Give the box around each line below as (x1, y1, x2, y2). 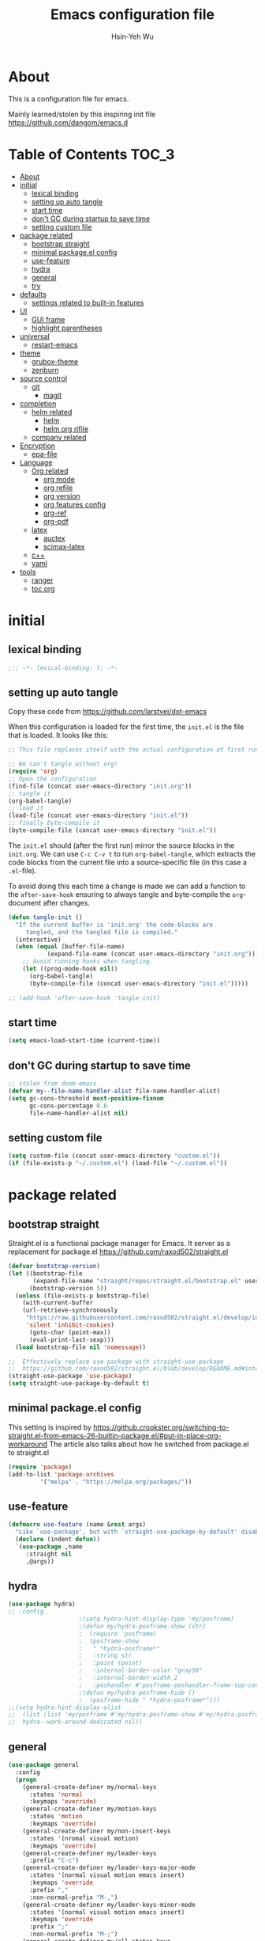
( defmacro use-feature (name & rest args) (8, 1521, 147, 1529)
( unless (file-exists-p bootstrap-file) (15, 1292, 150, 1300)
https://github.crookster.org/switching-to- (93, 1423, 230, 1432)
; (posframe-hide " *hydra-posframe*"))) (78, 1696, 221, 1704)
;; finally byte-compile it (8, 819, 101, 827)
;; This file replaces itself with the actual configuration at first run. (8, 746, 263, 754)
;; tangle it (8, 789, 51, 797)
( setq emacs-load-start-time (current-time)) (8, 1037, 160, 1045)
